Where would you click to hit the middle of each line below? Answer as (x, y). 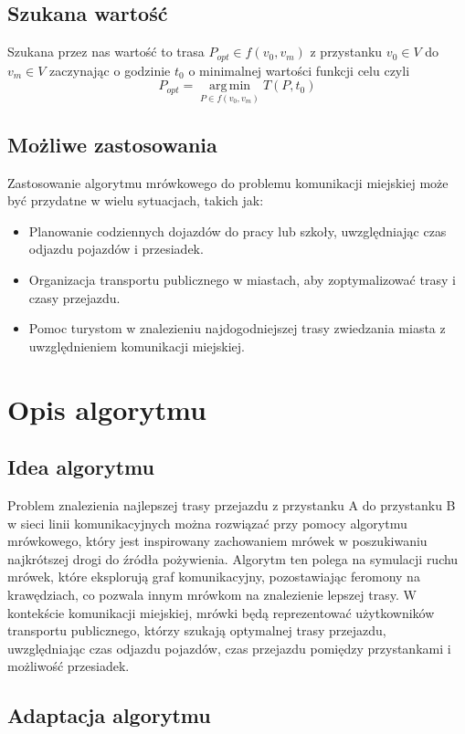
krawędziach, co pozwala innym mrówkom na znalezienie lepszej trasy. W (212, 594)
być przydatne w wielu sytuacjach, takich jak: (136, 200)
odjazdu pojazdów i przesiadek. (116, 249)
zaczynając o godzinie (110, 70)
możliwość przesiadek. (69, 666)
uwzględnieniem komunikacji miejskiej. (137, 346)
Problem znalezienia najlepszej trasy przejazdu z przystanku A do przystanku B (232, 505)
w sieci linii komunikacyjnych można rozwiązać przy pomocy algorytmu (207, 523)
